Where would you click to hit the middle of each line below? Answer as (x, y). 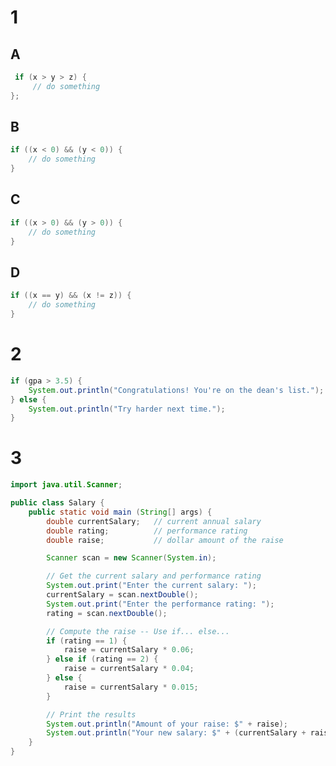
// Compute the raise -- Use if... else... (138, 631)
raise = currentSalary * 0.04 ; (129, 669)
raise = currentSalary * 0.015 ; (131, 687)
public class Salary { (57, 503)
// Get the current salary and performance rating (154, 576)
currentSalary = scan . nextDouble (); (122, 595)
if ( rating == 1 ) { (87, 641)
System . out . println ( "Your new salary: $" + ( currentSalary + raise (189, 733)
